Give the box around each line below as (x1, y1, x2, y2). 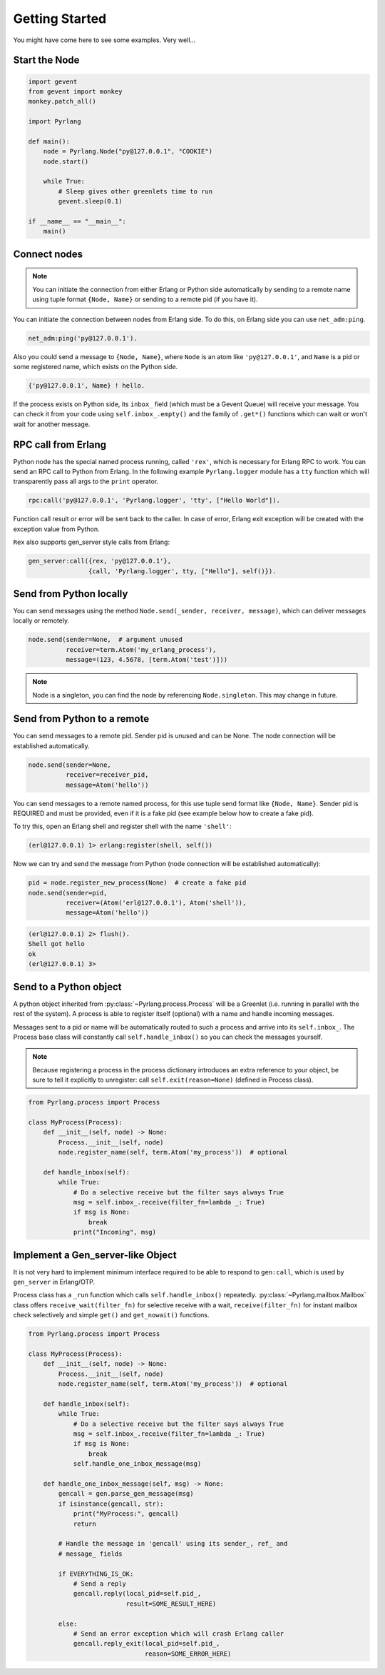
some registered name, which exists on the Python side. (13, 362, 178, 371)
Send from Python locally (13, 588, 128, 600)
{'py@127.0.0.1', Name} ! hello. (28, 381, 145, 389)
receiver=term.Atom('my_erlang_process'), (65, 645, 217, 653)
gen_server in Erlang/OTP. (13, 1278, 96, 1287)
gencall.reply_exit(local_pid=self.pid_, (73, 1639, 220, 1648)
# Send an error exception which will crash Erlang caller (73, 1629, 284, 1638)
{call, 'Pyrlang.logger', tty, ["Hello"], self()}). (88, 567, 277, 575)
